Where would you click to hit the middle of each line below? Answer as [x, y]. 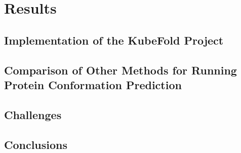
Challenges [33, 114]
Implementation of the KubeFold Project [114, 40]
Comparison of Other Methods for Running [120, 70]
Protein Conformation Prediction [93, 84]
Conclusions [36, 144]
